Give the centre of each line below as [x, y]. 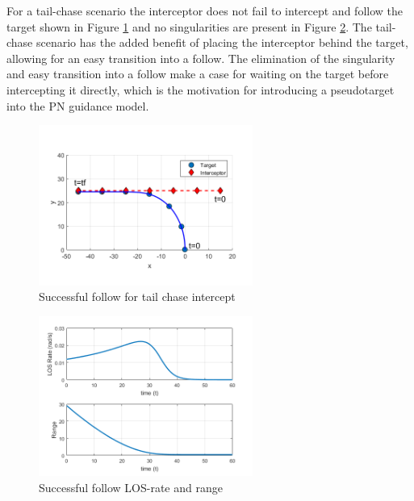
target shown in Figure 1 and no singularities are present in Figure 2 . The [189, 26]
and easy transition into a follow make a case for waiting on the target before [198, 74]
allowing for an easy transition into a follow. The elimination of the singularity [201, 58]
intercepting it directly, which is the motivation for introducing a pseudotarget [201, 89]
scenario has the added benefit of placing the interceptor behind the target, [222, 42]
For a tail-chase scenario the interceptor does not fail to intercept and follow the [205, 10]
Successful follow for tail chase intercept [137, 296]
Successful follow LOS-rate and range [131, 487]
